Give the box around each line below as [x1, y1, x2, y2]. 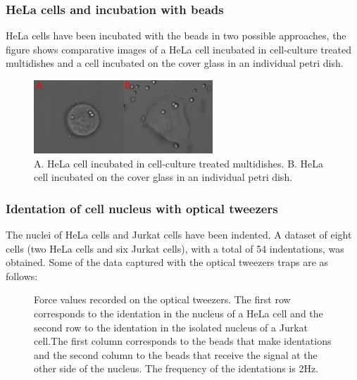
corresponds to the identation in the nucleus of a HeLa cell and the [34, 306, 323, 321]
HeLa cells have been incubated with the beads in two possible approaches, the [6, 28, 346, 43]
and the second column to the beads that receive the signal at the [34, 347, 318, 362]
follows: [6, 268, 38, 283]
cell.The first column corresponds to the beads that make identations [34, 334, 332, 348]
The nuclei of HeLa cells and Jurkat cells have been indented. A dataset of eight [6, 227, 352, 242]
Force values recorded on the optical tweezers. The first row [34, 292, 291, 307]
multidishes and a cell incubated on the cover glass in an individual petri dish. [6, 56, 344, 70]
